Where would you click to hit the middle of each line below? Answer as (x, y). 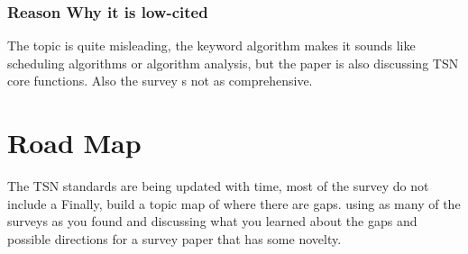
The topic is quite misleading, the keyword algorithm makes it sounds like (211, 45)
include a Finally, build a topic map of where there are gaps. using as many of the (234, 203)
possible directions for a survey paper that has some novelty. (174, 238)
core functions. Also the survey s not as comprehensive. (160, 81)
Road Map (74, 143)
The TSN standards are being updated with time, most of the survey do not (218, 186)
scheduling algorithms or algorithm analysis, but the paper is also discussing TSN (233, 63)
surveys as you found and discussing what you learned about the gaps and (212, 221)
